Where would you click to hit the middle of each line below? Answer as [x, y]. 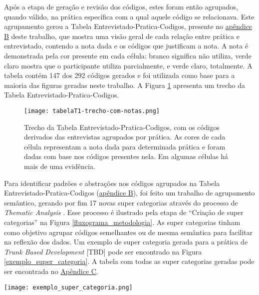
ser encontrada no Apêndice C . [51, 271]
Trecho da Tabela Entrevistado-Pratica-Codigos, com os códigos [122, 127]
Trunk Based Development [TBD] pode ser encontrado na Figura [103, 251]
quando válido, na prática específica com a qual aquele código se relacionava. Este [129, 16]
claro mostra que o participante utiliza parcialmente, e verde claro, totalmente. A [128, 65]
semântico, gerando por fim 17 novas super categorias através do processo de [121, 202]
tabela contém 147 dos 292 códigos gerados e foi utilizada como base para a [120, 75]
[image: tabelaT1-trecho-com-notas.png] [92, 111]
